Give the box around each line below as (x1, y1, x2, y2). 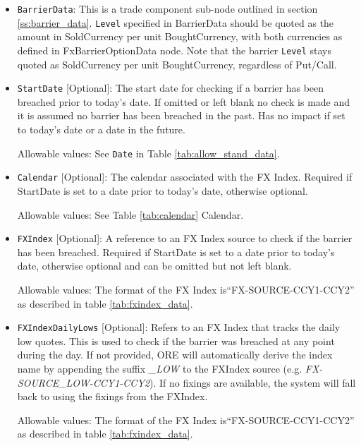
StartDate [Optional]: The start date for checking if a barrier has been (17, 80, 324, 95)
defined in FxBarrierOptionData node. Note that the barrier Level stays (17, 42, 331, 57)
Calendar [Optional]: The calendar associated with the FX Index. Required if (17, 169, 353, 184)
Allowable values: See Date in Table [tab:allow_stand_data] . (17, 145, 280, 160)
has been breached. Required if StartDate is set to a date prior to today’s (17, 244, 335, 259)
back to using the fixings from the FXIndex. (17, 389, 208, 404)
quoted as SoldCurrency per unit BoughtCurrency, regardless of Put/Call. (17, 56, 337, 71)
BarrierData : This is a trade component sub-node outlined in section (17, 1, 318, 16)
